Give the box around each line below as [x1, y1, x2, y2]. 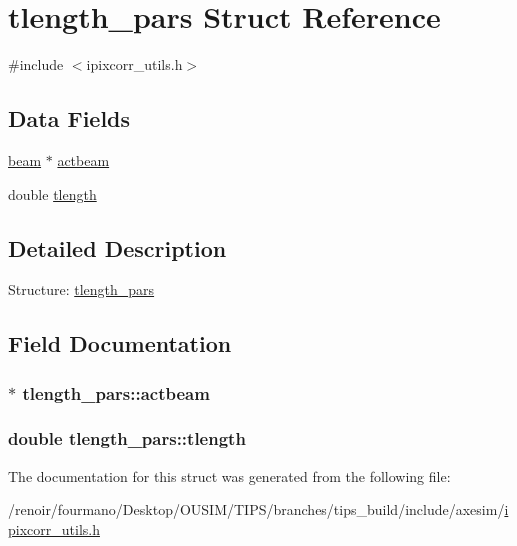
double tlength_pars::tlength [8, 426, 246, 451]
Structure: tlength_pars [8, 279, 155, 300]
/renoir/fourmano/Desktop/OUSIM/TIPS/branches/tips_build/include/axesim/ [8, 499, 505, 520]
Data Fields [8, 103, 131, 134]
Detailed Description [8, 232, 227, 263]
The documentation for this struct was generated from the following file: [8, 465, 451, 486]
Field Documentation [8, 328, 232, 359]
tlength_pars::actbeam [22, 380, 210, 405]
